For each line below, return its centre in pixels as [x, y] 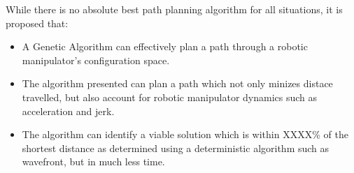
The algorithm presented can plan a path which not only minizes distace [177, 83]
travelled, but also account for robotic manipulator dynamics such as [170, 97]
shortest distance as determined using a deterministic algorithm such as [176, 148]
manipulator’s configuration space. [96, 60]
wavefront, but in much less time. [93, 161]
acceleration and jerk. [68, 111]
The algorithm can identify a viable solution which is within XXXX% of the [185, 134]
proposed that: [37, 23]
